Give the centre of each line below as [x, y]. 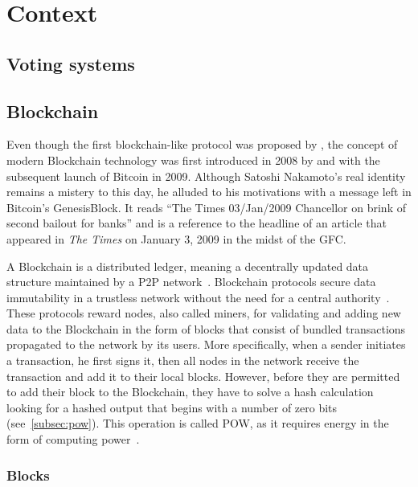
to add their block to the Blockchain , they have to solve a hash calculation [190, 392]
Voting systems [71, 63]
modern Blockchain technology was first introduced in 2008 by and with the [193, 160]
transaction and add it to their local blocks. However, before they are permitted [203, 376]
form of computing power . [73, 439]
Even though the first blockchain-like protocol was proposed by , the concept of [202, 144]
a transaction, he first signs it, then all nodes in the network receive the [183, 360]
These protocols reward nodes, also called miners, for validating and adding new [204, 313]
